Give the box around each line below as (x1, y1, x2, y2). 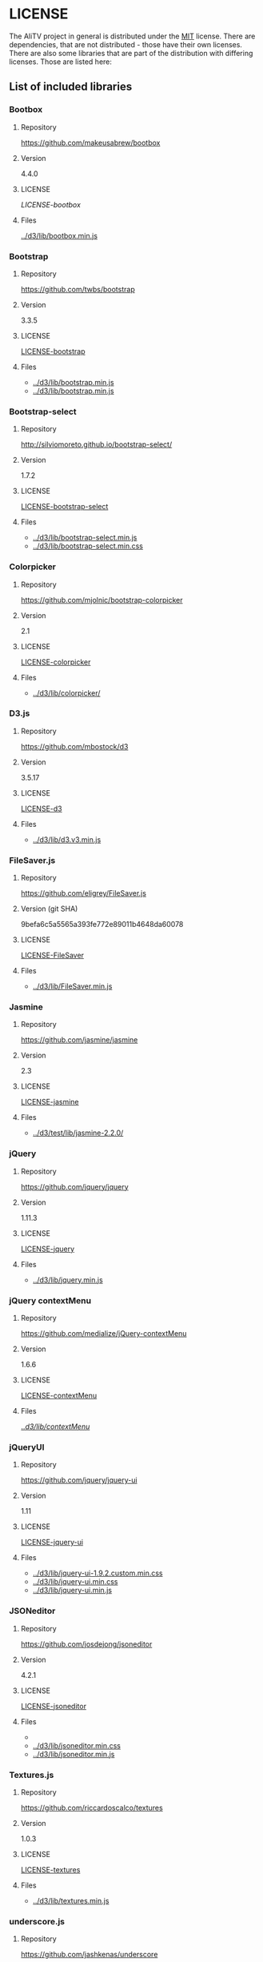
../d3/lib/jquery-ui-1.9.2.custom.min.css (32, 1568, 163, 1578)
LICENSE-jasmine (20, 1097, 79, 1107)
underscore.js (9, 1916, 65, 1927)
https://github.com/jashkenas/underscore (20, 1950, 158, 1960)
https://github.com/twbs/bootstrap (20, 284, 135, 294)
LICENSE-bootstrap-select (20, 502, 109, 512)
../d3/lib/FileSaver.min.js (32, 981, 113, 991)
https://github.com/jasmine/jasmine (20, 1035, 138, 1045)
